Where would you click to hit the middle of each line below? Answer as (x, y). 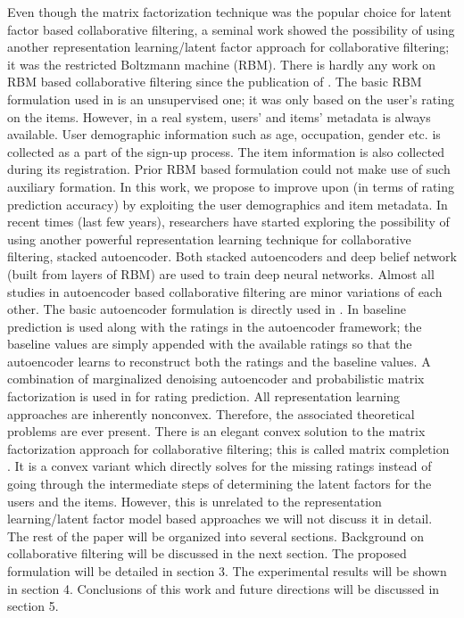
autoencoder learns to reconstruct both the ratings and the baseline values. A (219, 361)
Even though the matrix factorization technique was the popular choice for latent (229, 12)
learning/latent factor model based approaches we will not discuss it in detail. (220, 519)
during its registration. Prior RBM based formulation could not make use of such (229, 169)
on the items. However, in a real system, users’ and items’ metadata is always (219, 116)
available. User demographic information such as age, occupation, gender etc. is (224, 134)
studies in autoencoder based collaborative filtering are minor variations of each (225, 291)
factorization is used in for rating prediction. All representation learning (204, 396)
